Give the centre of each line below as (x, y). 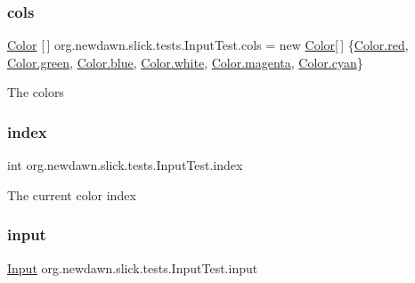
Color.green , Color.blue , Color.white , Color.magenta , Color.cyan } (185, 62)
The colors (36, 92)
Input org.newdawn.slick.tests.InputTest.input (133, 267)
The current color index (72, 194)
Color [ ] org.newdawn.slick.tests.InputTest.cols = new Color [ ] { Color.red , (208, 45)
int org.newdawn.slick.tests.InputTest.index (125, 165)
